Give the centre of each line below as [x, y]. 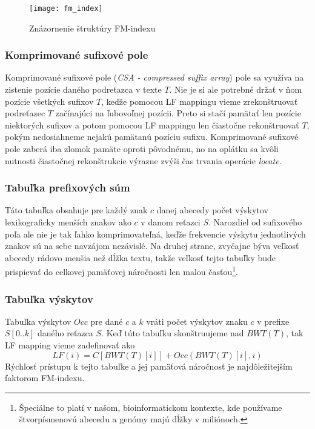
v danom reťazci [171, 222]
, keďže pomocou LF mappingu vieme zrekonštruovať [200, 101]
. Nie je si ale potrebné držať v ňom [236, 89]
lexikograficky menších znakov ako [68, 222]
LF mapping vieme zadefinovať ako [70, 345]
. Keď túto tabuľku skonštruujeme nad [173, 333]
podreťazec [25, 113]
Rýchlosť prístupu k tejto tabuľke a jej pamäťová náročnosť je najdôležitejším [149, 366]
